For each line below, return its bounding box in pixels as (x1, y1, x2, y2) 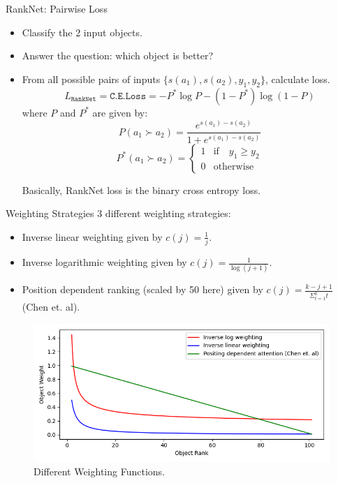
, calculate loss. (265, 71, 330, 86)
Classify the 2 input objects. (22, 24, 142, 39)
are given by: (92, 105, 148, 119)
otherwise (213, 162, 254, 172)
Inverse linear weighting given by (22, 229, 163, 244)
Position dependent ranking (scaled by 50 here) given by (22, 282, 263, 297)
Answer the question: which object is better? (22, 48, 214, 63)
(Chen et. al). (22, 299, 80, 314)
